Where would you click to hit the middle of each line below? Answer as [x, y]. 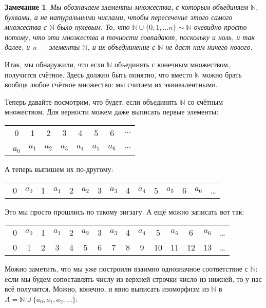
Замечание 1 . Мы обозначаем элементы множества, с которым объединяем [126, 7]
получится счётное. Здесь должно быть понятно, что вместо [99, 74]
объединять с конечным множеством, [172, 64]
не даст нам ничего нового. [209, 47]
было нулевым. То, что [93, 27]
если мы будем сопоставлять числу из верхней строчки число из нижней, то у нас [133, 278]
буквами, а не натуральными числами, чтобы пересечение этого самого [119, 17]
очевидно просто [220, 27]
